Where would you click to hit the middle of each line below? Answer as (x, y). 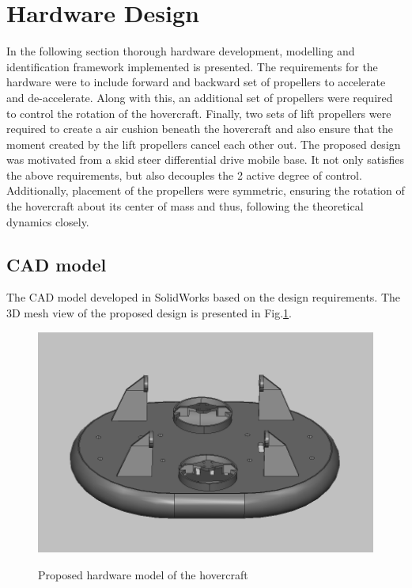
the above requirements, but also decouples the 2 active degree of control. (184, 175)
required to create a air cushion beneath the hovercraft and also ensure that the (200, 129)
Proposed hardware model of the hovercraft (143, 574)
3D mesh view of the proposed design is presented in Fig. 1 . (149, 313)
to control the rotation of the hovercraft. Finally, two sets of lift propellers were (199, 113)
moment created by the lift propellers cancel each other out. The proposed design (204, 144)
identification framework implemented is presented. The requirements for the (192, 66)
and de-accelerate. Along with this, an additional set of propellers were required (200, 97)
